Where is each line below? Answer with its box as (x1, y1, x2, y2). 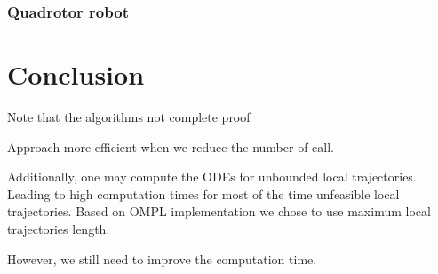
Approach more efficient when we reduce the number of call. (7, 137, 335, 156)
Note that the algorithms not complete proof (7, 107, 251, 125)
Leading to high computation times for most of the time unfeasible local (7, 184, 400, 203)
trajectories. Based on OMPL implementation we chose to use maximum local (7, 202, 431, 221)
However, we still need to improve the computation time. (7, 249, 317, 268)
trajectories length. (7, 219, 110, 238)
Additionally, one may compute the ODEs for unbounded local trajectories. (7, 167, 417, 186)
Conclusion (7, 56, 145, 93)
